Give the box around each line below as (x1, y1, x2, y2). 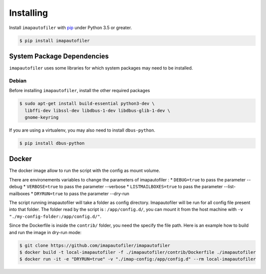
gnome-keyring (25, 114, 59, 120)
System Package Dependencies (9, 52, 109, 60)
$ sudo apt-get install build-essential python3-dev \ (19, 101, 155, 106)
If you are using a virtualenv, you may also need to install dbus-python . (9, 127, 155, 133)
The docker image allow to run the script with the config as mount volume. (9, 168, 160, 173)
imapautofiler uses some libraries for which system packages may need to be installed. (9, 65, 193, 71)
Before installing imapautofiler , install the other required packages (9, 88, 150, 94)
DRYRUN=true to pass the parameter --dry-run (34, 190, 130, 197)
